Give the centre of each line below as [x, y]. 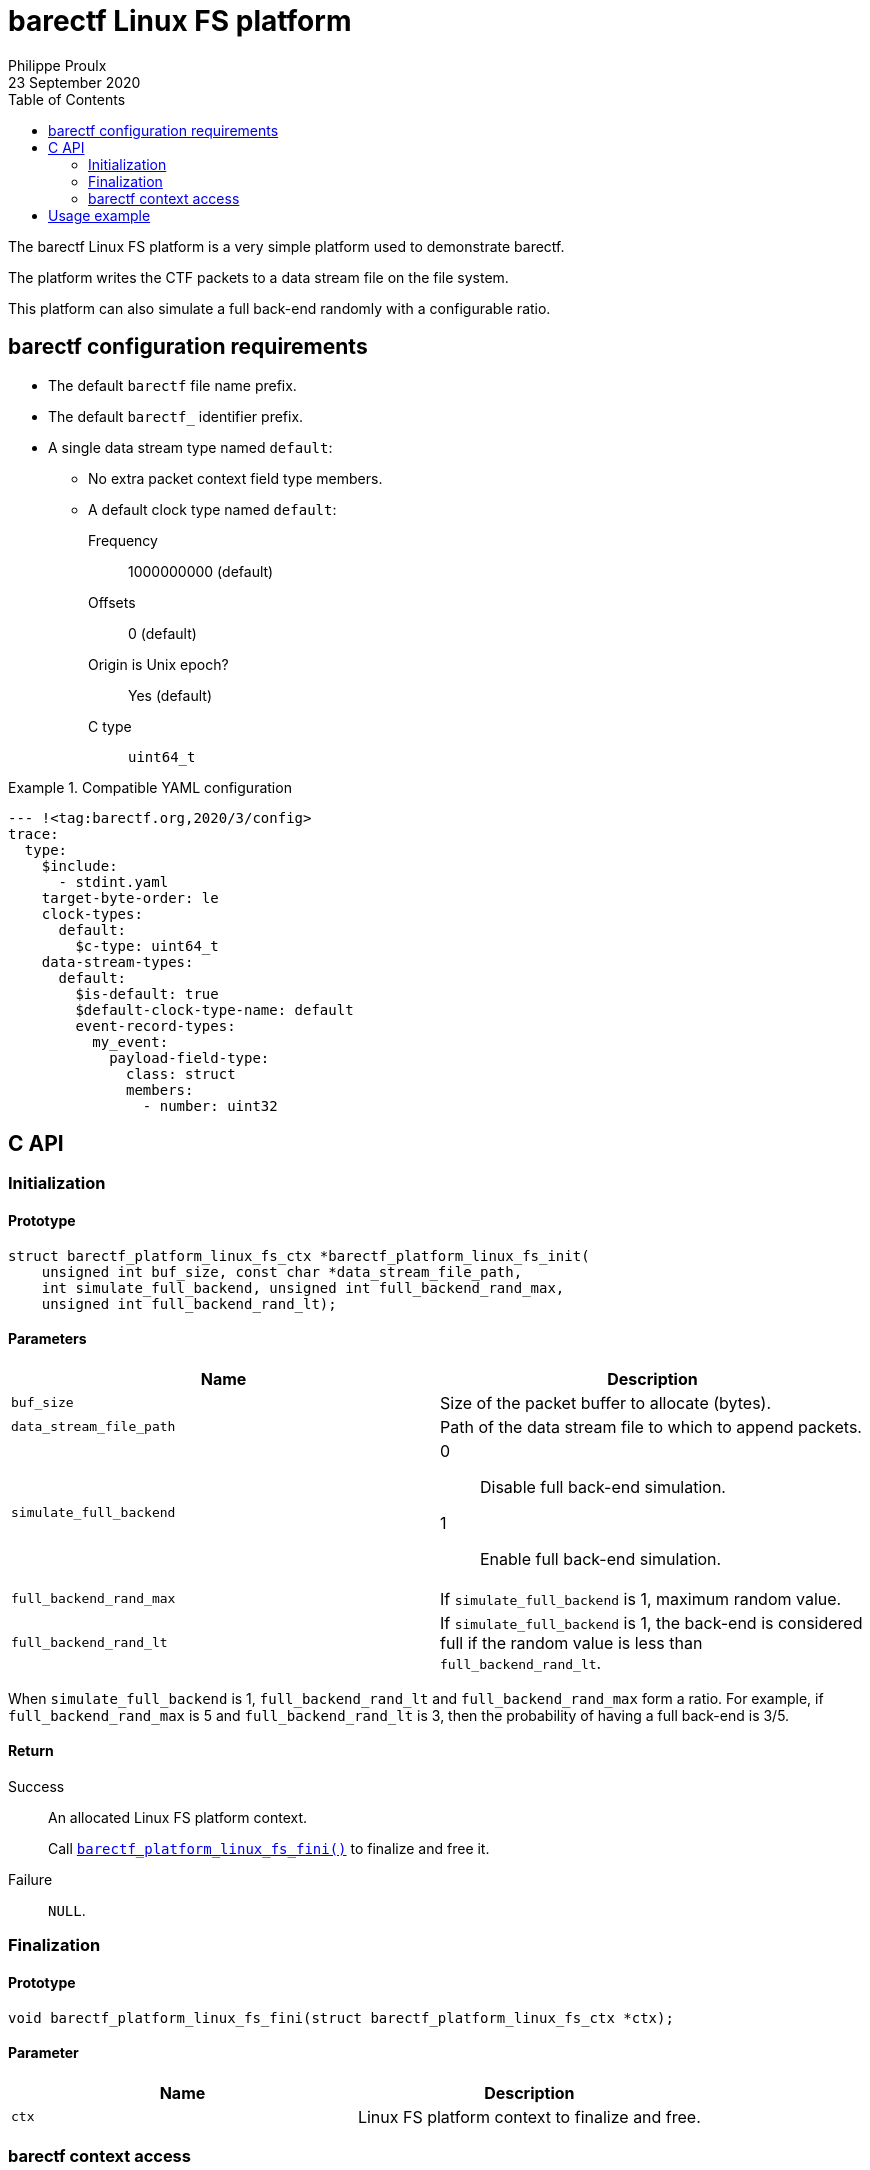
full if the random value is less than [571, 1642]
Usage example [99, 215]
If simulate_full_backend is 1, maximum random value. [641, 1598]
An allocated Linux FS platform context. [178, 1818]
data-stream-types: [117, 961]
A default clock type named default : [212, 509]
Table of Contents [67, 99]
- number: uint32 [210, 1105]
